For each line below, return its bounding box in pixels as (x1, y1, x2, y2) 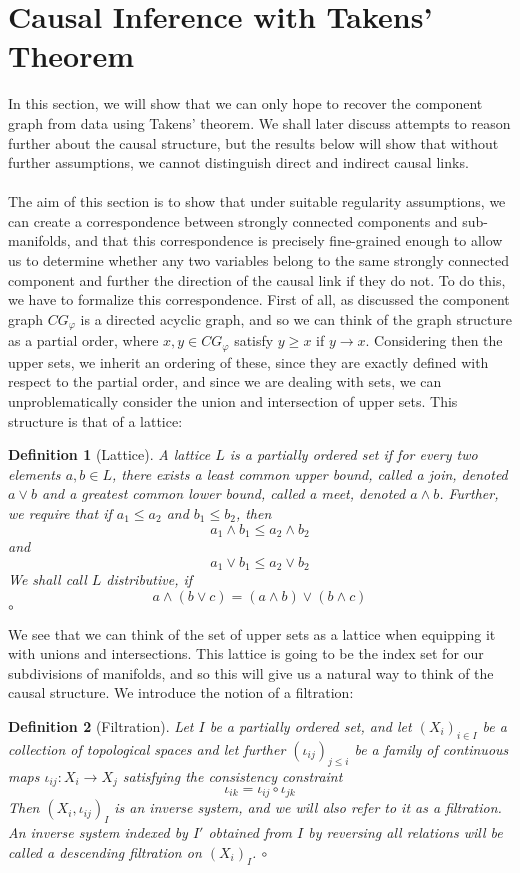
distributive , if (106, 569, 193, 589)
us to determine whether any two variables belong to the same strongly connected (8, 250, 509, 271)
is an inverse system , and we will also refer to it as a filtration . (114, 797, 502, 818)
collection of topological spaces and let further (8, 738, 286, 759)
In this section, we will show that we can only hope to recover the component (8, 93, 483, 114)
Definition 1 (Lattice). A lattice (8, 444, 211, 465)
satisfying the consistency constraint (122, 765, 343, 786)
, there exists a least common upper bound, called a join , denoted (111, 463, 508, 484)
